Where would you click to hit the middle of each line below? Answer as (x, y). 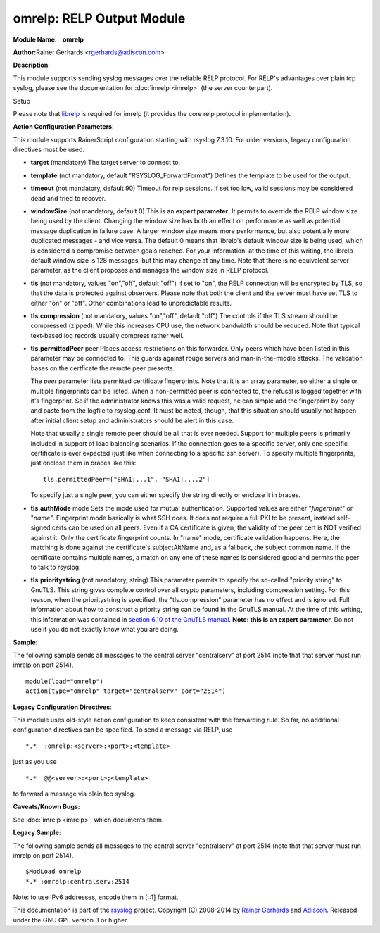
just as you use (35, 762)
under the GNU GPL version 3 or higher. (71, 920)
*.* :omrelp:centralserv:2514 (78, 881)
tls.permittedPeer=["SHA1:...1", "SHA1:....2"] (127, 479)
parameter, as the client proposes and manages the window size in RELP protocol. (150, 270)
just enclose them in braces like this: (83, 463)
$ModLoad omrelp (53, 872)
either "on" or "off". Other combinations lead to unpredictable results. (131, 303)
